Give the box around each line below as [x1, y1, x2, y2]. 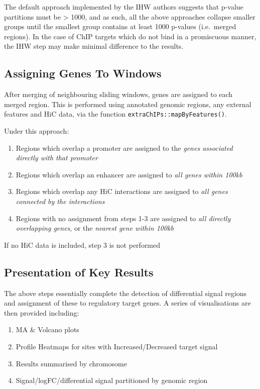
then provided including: [4, 307, 79, 318]
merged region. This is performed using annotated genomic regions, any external [4, 99, 251, 109]
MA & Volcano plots [16, 324, 79, 335]
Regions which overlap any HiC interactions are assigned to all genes [16, 186, 228, 197]
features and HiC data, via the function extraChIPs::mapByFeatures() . [4, 109, 227, 119]
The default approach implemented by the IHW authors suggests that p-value [4, 2, 243, 12]
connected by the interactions [16, 196, 105, 206]
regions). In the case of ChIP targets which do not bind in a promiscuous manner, [4, 31, 256, 41]
